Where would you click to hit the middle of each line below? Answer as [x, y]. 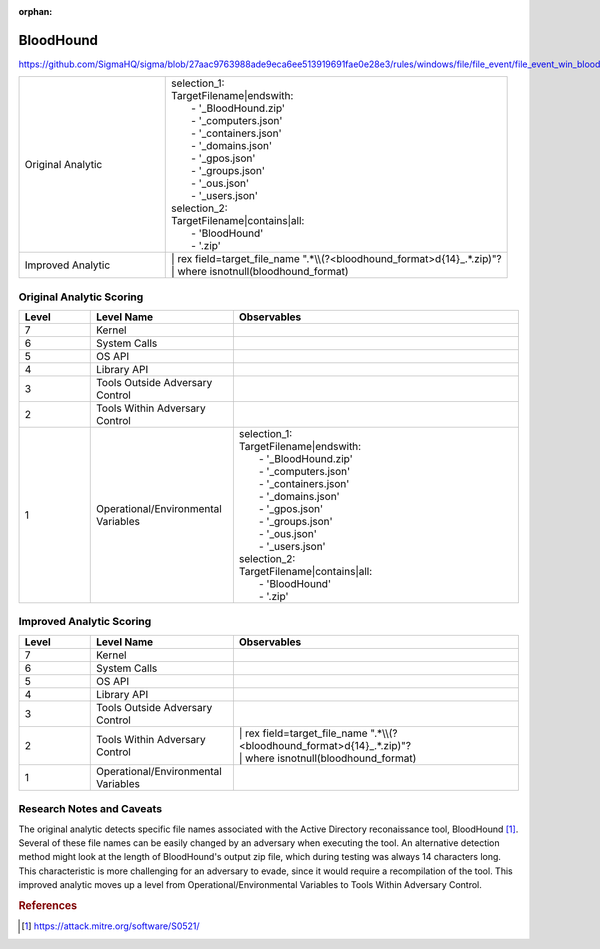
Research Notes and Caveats [90, 809]
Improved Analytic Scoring [85, 622]
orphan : [35, 11]
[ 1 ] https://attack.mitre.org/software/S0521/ [110, 926]
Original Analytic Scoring [81, 297]
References [48, 905]
